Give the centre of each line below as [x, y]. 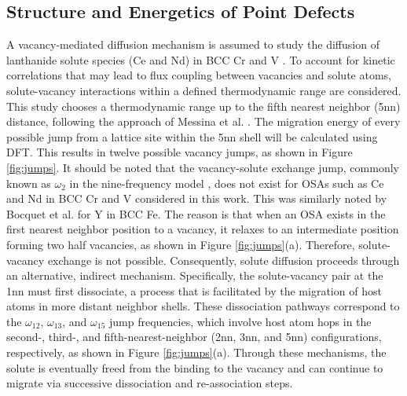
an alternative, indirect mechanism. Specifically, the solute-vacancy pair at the [195, 275]
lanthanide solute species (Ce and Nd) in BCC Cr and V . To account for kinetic [201, 59]
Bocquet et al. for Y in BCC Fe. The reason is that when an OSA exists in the [196, 213]
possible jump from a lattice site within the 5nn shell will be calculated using [192, 136]
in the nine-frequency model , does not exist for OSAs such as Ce [227, 183]
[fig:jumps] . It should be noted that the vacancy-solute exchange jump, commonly [203, 167]
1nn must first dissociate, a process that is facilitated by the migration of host [194, 290]
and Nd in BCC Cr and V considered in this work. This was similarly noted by [197, 198]
